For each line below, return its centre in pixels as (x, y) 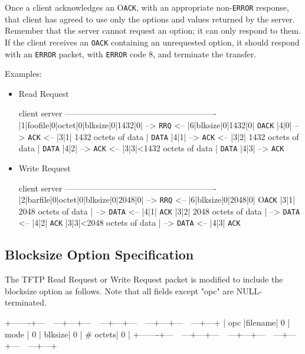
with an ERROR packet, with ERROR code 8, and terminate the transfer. (131, 53)
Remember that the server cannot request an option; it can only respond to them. (153, 30)
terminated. (26, 302)
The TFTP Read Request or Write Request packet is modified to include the (144, 279)
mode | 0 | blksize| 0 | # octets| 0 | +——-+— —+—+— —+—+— (135, 334)
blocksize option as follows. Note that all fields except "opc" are (119, 290)
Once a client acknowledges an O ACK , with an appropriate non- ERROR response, (147, 7)
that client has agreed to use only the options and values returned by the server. (150, 19)
